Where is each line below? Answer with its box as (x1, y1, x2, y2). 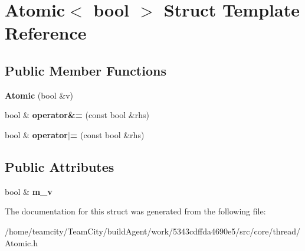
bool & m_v (5, 185, 53, 197)
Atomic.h (5, 236, 38, 249)
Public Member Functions (5, 61, 166, 79)
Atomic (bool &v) (5, 89, 74, 101)
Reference (5, 21, 87, 45)
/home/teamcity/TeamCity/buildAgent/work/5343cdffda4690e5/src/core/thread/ (5, 224, 301, 237)
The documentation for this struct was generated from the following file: (5, 205, 266, 217)
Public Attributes (5, 157, 114, 175)
